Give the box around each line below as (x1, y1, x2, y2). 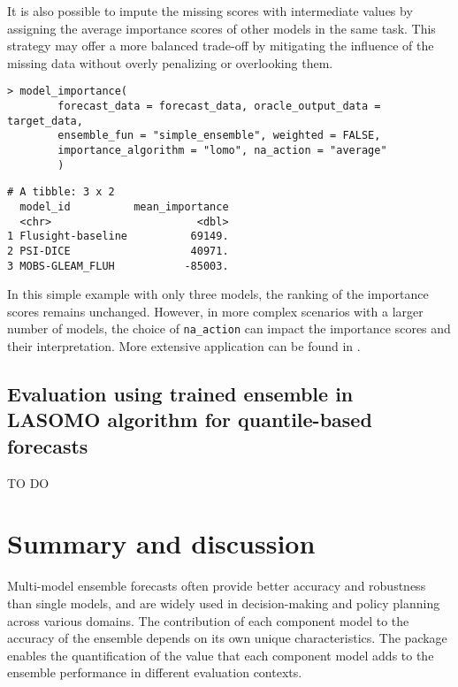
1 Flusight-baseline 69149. (7, 230, 229, 243)
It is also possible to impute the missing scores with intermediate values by (7, 2, 413, 19)
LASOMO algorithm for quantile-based (7, 406, 372, 433)
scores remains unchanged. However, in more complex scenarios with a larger (7, 302, 424, 320)
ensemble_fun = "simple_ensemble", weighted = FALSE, (57, 129, 381, 142)
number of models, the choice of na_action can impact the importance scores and (7, 319, 451, 338)
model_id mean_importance (19, 200, 229, 213)
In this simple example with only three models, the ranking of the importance (7, 285, 429, 303)
